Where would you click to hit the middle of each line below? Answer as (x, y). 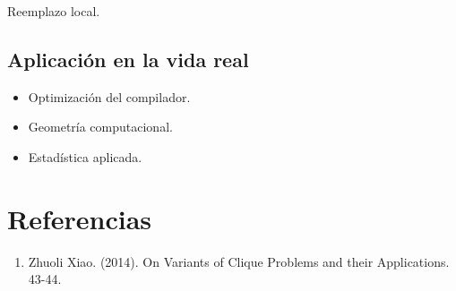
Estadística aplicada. (85, 156)
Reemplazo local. (54, 11)
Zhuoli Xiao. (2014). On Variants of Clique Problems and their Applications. (239, 261)
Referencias (80, 218)
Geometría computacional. (100, 127)
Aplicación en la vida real (128, 59)
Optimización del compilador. (109, 96)
